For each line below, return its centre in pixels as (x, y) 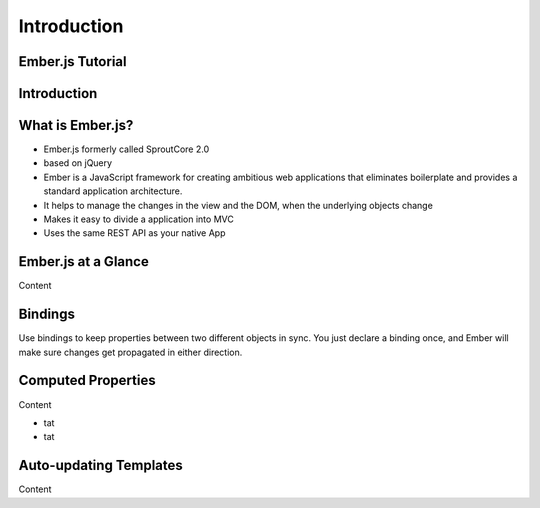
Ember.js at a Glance (83, 261)
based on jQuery (78, 163)
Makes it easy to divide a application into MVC (138, 219)
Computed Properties (87, 380)
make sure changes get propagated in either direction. (130, 352)
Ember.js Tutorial (72, 61)
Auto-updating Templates (101, 465)
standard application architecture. (113, 191)
